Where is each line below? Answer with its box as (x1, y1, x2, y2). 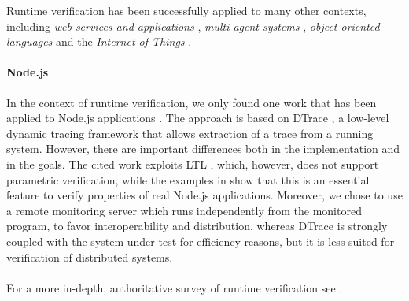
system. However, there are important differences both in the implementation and (6, 140, 400, 157)
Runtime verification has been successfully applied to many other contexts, (6, 2, 367, 18)
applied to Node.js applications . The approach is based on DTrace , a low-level (6, 110, 389, 126)
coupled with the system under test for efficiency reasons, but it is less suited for (6, 232, 395, 249)
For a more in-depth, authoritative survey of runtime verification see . (6, 279, 343, 295)
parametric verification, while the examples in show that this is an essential (6, 171, 370, 188)
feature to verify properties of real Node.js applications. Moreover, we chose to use (6, 187, 403, 203)
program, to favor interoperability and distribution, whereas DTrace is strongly (6, 217, 388, 234)
